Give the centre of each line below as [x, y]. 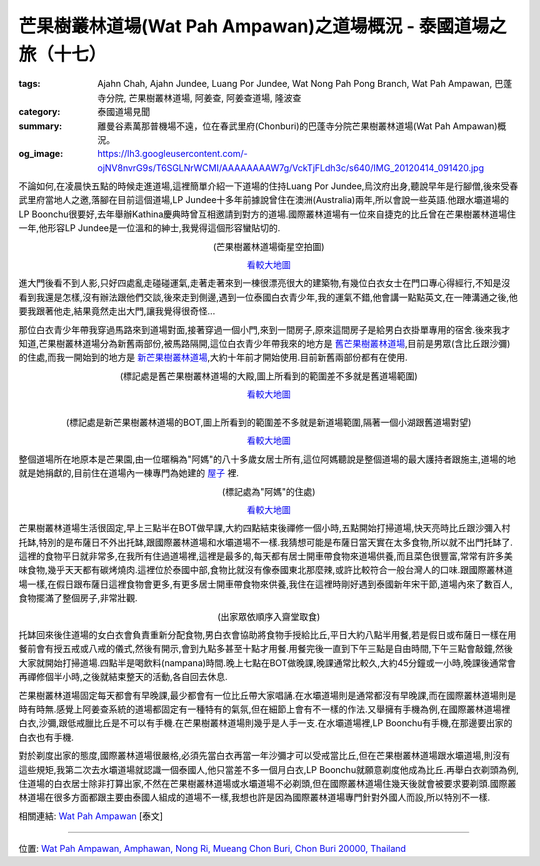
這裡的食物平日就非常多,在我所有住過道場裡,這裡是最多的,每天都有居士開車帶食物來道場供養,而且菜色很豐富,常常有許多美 [266, 556]
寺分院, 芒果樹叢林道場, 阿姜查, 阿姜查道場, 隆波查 [199, 97]
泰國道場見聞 [123, 112]
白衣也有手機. [46, 737]
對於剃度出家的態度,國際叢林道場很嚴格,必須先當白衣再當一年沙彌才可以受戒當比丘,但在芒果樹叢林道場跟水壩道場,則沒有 [264, 756]
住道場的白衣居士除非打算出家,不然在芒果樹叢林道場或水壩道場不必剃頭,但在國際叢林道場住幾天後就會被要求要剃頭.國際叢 [267, 783]
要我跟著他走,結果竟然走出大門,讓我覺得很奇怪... [117, 311]
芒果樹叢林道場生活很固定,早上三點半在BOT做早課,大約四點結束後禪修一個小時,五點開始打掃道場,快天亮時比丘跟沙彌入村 [264, 528]
